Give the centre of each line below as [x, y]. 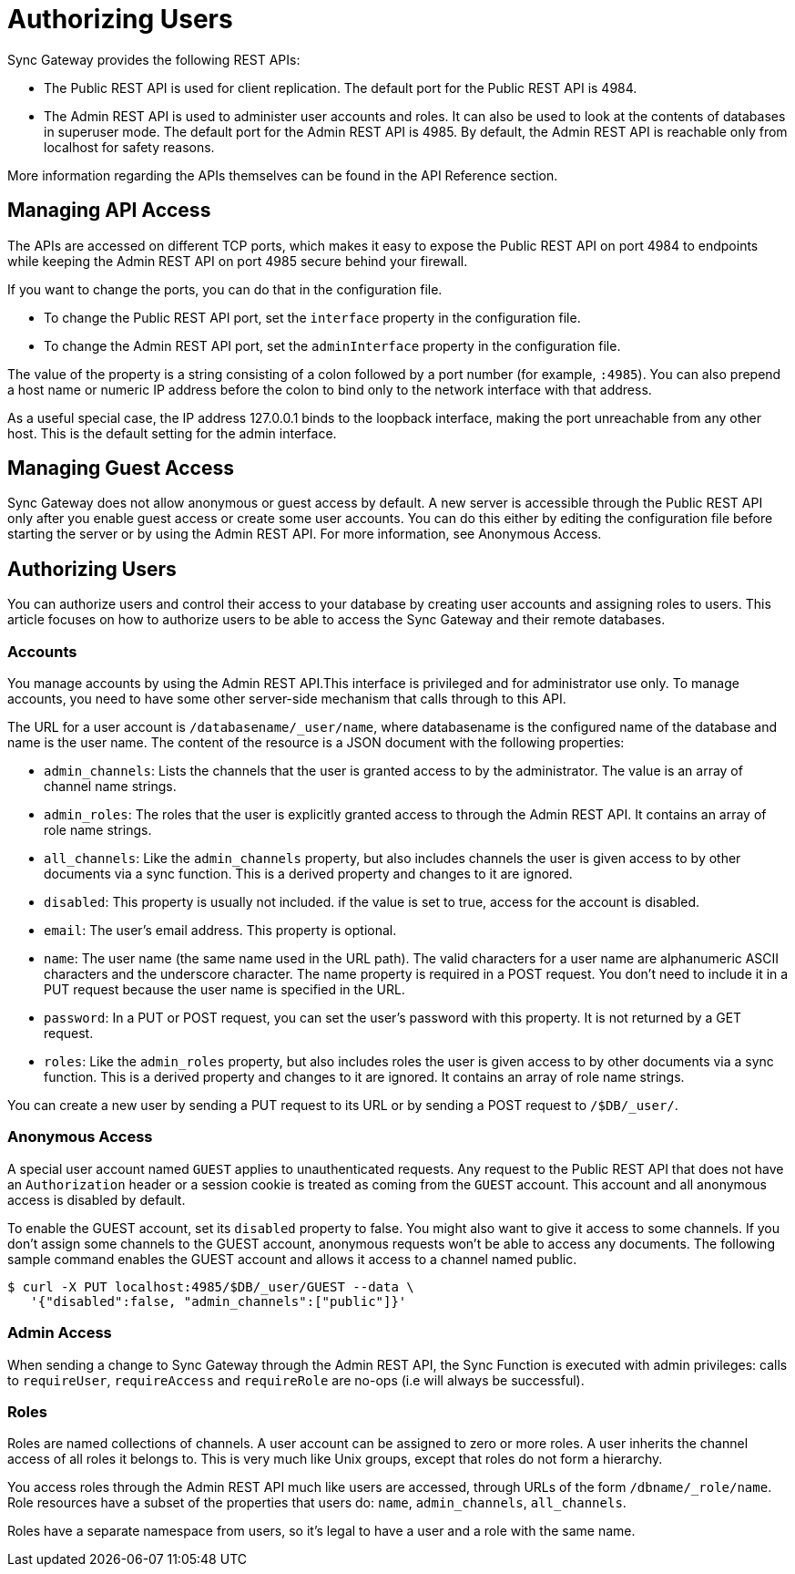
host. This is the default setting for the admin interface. [172, 433]
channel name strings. [110, 787]
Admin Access [60, 1333]
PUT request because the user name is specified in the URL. [224, 990]
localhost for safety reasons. [129, 147]
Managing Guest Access [121, 468]
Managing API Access [109, 211]
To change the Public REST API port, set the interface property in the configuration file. [312, 317]
